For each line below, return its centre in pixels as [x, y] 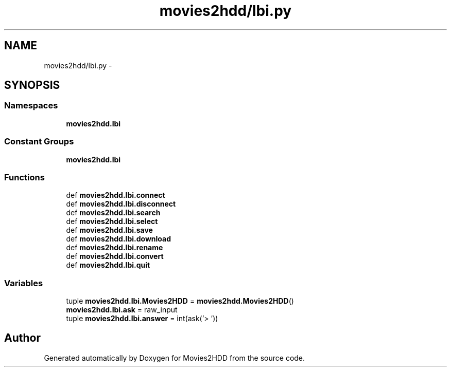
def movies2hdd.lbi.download [118, 239]
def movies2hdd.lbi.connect [116, 195]
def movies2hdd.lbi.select [112, 221]
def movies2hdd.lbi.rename [115, 248]
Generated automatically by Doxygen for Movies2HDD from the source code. [175, 358]
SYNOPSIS [32, 85]
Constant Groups [39, 142]
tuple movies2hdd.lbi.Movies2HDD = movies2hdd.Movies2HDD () [180, 301]
